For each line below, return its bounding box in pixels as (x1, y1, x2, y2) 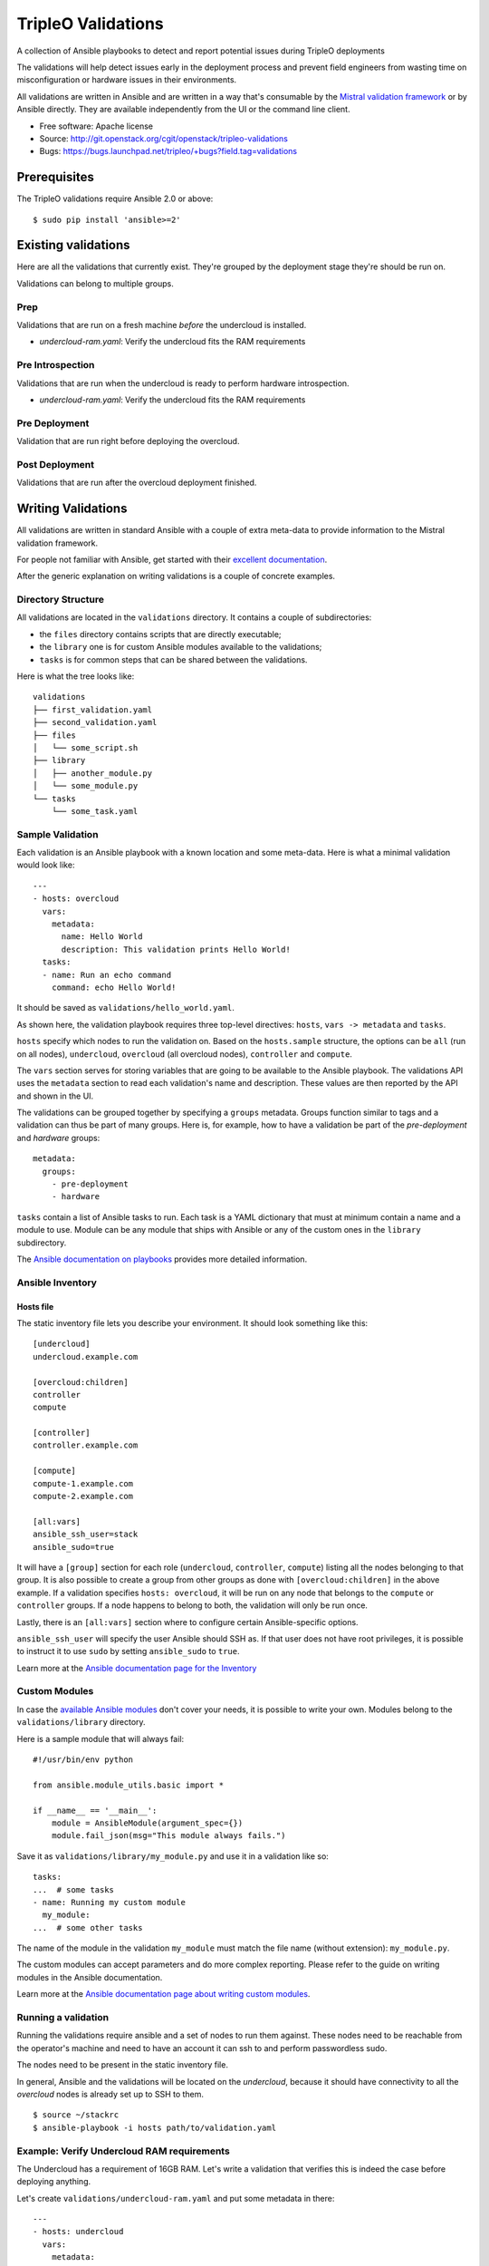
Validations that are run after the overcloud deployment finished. (16, 477, 257, 489)
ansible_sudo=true (33, 1542, 115, 1552)
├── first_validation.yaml (33, 704, 153, 715)
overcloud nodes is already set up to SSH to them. (16, 2088, 204, 2099)
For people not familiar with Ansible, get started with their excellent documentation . (16, 554, 328, 565)
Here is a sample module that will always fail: (16, 1733, 185, 1744)
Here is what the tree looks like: (16, 671, 135, 682)
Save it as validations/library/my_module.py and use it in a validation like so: (16, 1850, 330, 1862)
